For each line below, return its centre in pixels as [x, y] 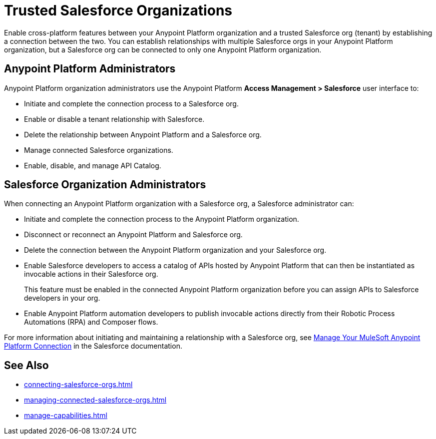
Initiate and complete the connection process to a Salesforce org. [131, 103]
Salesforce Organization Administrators [105, 185]
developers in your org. [62, 298]
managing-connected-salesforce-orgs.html [95, 400]
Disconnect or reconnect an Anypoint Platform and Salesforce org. [133, 235]
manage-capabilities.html [66, 416]
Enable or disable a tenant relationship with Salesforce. [114, 119]
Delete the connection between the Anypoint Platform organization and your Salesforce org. [175, 250]
